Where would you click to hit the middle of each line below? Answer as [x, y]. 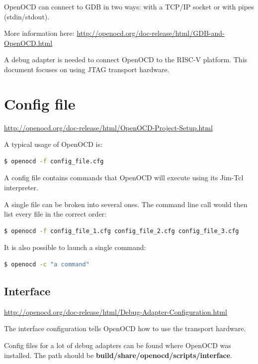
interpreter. [21, 187]
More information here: [39, 33]
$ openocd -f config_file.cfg [54, 161]
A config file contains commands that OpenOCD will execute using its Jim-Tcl [124, 178]
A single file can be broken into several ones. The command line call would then [126, 204]
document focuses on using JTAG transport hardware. [87, 69]
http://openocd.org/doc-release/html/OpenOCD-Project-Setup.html [108, 127]
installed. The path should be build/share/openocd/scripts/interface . [118, 355]
